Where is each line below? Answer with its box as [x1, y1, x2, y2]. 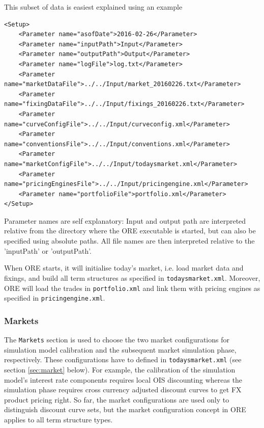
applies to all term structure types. [4, 414, 113, 424]
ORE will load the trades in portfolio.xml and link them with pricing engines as [4, 282, 260, 293]
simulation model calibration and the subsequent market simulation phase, [4, 344, 237, 355]
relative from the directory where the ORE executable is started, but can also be [4, 225, 256, 236]
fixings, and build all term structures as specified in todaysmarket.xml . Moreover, [4, 272, 260, 283]
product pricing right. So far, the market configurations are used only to [4, 394, 229, 405]
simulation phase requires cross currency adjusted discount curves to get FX [4, 384, 242, 395]
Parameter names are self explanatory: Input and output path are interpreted [4, 215, 246, 226]
